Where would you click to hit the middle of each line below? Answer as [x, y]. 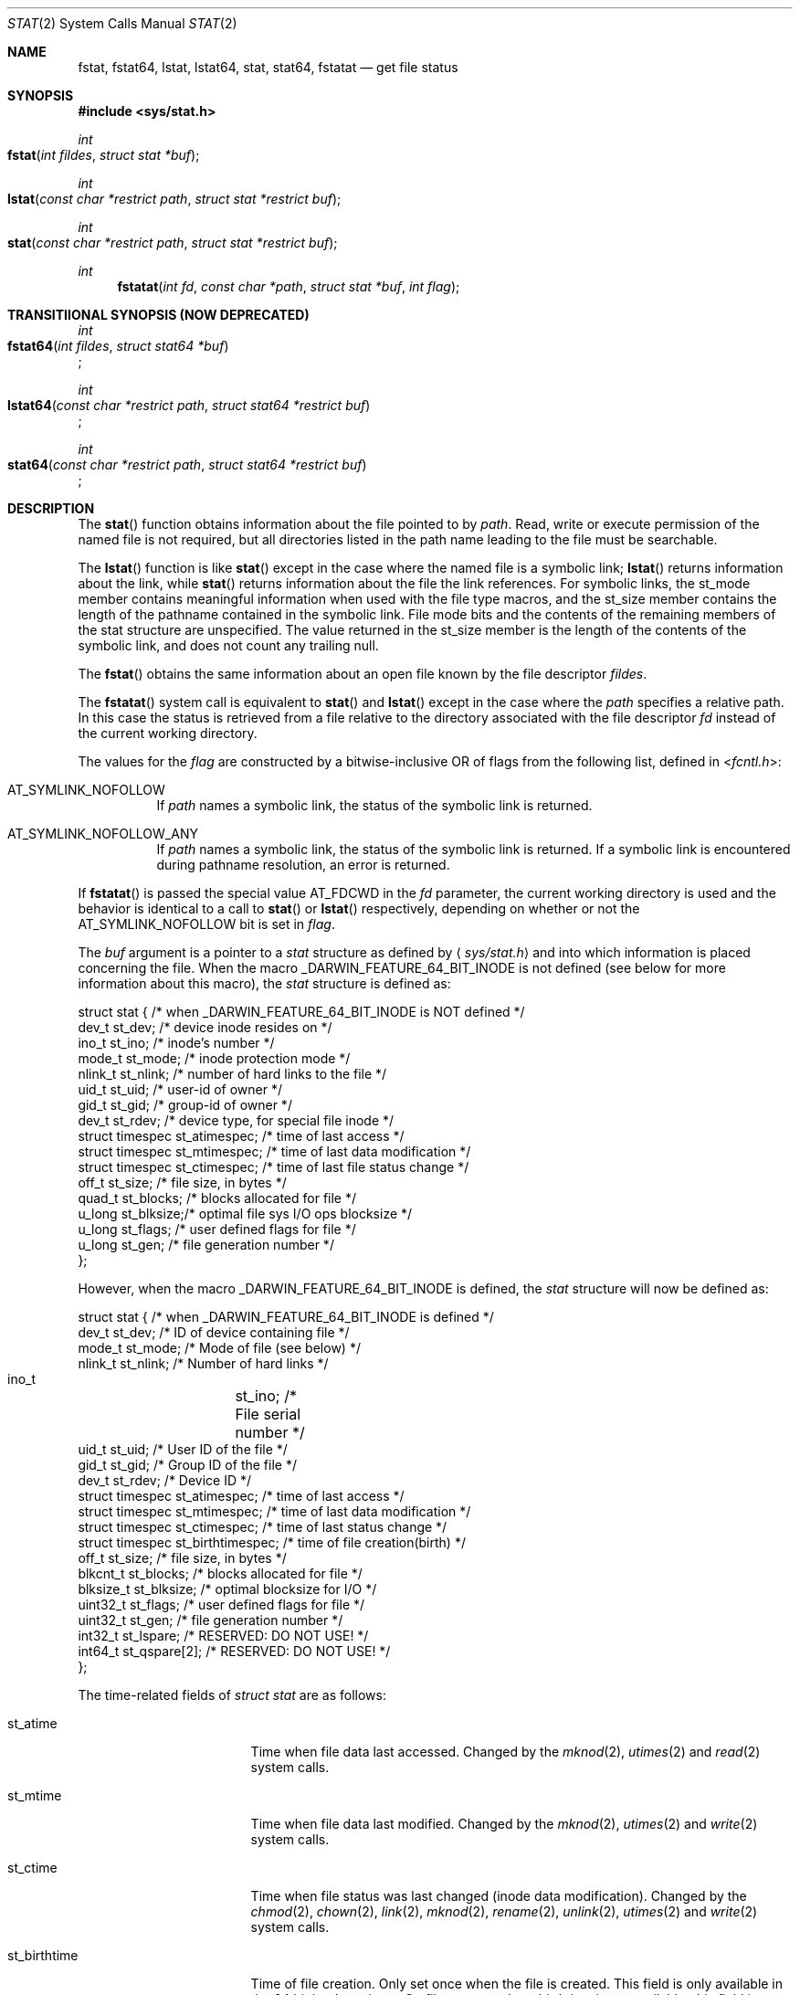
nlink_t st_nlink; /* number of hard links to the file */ [232, 1074]
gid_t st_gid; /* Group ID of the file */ [187, 1465]
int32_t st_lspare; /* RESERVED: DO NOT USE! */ [223, 1636]
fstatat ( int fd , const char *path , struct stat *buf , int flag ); [289, 286]
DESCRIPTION [51, 508]
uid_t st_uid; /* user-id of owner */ [180, 1089]
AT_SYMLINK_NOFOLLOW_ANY [103, 834]
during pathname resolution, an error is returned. [303, 865]
